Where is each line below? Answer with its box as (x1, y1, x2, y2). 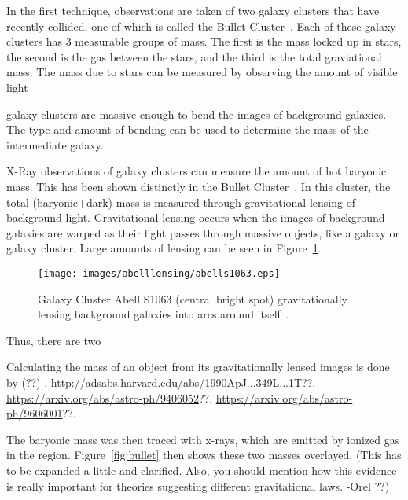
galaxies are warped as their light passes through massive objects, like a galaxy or (6, 224, 400, 241)
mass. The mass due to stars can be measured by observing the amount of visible (6, 64, 398, 80)
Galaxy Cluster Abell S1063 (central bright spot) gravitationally (38, 290, 348, 307)
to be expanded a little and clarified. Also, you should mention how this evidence (6, 461, 397, 478)
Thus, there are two (6, 332, 101, 348)
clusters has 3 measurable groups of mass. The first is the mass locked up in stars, (6, 33, 402, 50)
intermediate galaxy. (6, 136, 104, 153)
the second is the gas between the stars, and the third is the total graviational (6, 48, 382, 64)
